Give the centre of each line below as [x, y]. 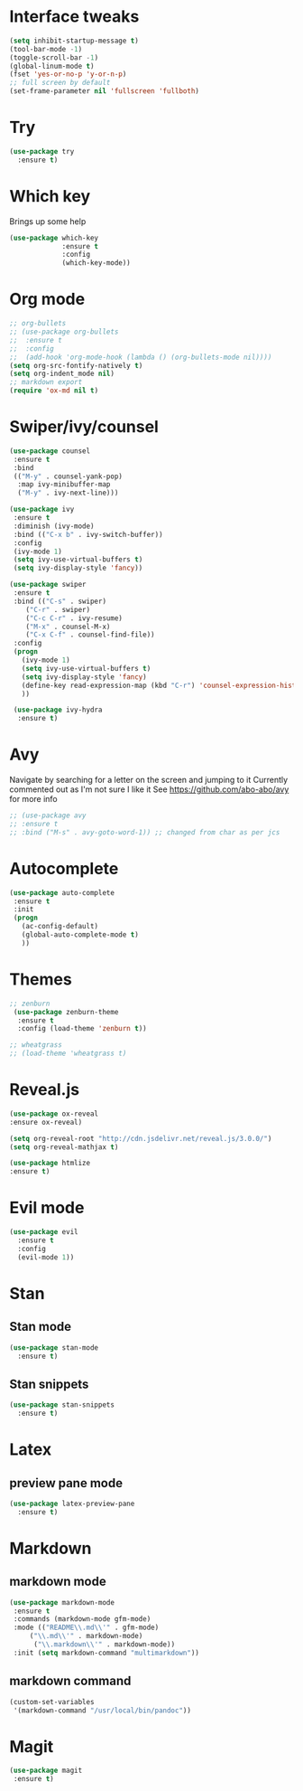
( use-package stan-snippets [62, 1405]
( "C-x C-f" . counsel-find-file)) [90, 635]
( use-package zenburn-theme [66, 1012]
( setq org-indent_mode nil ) [62, 374]
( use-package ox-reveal [54, 1114]
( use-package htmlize [50, 1164]
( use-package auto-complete [62, 892]
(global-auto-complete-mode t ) [80, 935]
